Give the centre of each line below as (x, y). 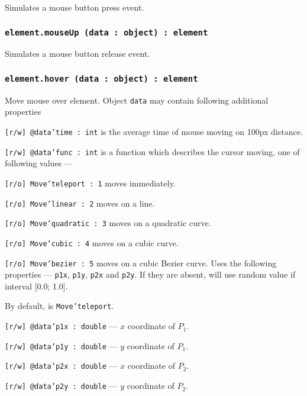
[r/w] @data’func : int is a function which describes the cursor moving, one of (152, 151)
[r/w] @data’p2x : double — (61, 366)
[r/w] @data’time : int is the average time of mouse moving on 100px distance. (154, 131)
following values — (39, 163)
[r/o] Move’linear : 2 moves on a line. (80, 203)
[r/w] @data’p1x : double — (61, 326)
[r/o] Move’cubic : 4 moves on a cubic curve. (92, 242)
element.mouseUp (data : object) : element (106, 32)
